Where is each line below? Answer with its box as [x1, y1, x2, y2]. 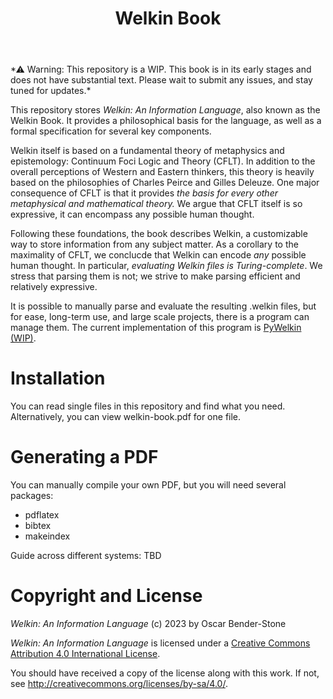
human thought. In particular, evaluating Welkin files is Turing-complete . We [10, 260, 323, 272]
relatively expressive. [10, 281, 98, 293]
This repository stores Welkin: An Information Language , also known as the [10, 104, 321, 116]
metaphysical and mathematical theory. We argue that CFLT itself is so [10, 198, 303, 210]
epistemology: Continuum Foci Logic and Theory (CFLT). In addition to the [10, 155, 316, 167]
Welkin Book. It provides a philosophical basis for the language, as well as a [10, 115, 322, 127]
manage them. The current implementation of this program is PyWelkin [10, 322, 302, 334]
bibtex [24, 520, 52, 532]
